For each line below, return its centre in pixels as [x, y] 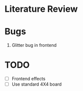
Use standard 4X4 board [37, 84]
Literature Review [41, 9]
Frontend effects [28, 79]
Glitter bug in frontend [34, 45]
